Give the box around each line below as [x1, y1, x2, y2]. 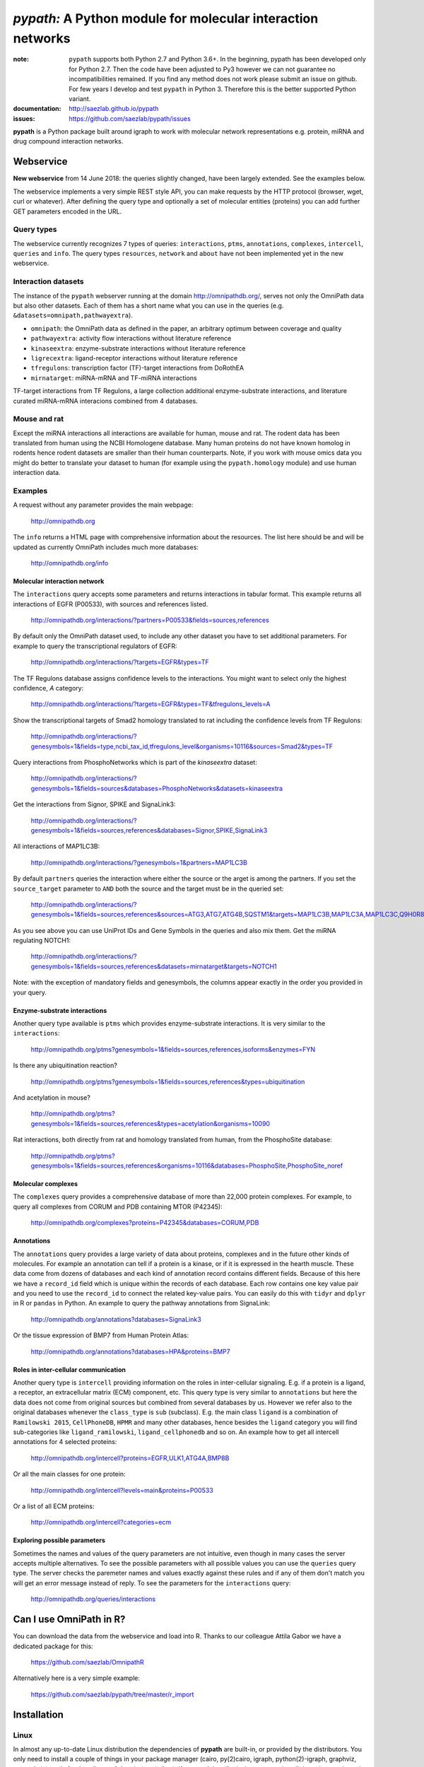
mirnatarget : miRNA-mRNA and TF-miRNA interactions [30, 373, 197, 382]
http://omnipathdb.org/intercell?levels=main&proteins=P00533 [30, 1486, 213, 1494]
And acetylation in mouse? [13, 1093, 91, 1102]
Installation [13, 1708, 64, 1720]
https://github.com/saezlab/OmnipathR [30, 1657, 144, 1666]
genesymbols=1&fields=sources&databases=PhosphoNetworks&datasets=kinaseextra [30, 784, 283, 792]
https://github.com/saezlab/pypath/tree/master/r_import [30, 1690, 194, 1698]
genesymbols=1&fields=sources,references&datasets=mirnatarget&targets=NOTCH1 [30, 962, 277, 970]
